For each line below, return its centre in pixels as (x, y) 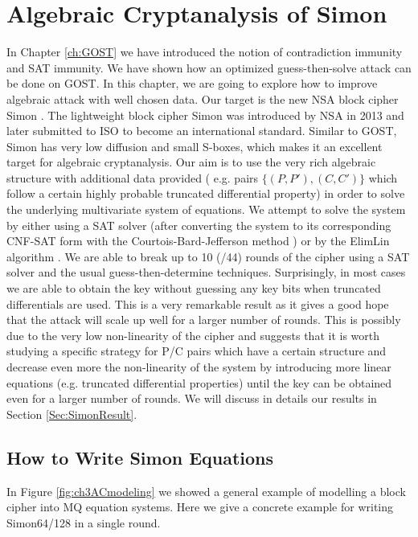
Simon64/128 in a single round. (84, 522)
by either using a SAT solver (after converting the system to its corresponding (199, 225)
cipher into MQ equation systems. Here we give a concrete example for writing (200, 507)
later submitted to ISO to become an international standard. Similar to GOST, (202, 131)
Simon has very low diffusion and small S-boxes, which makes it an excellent (195, 146)
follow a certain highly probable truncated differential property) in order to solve (206, 193)
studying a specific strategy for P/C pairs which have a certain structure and (197, 351)
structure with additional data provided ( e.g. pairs (133, 177)
